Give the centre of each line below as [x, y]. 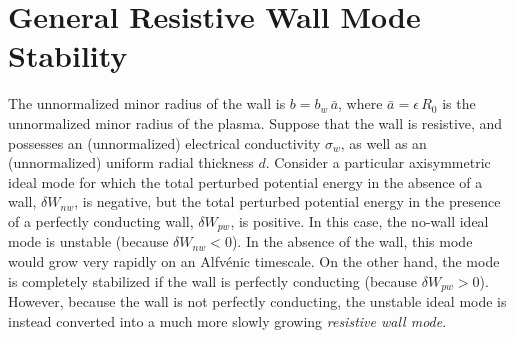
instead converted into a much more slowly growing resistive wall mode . [227, 320]
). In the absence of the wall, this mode [352, 241]
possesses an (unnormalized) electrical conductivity [164, 142]
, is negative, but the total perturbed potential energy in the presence [287, 201]
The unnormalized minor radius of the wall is [147, 103]
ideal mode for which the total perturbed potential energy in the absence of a [245, 181]
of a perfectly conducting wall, [101, 220]
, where [360, 103]
